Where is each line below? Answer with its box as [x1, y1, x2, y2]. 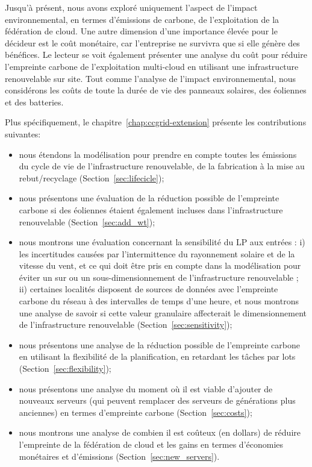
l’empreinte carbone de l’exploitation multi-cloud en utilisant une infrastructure [5, 60, 299, 72]
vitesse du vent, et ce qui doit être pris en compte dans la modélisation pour [19, 259, 301, 272]
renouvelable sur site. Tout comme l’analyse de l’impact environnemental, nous [5, 72, 296, 84]
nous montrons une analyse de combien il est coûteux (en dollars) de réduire [19, 426, 301, 439]
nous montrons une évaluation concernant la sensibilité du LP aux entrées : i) [19, 236, 305, 248]
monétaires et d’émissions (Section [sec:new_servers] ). [19, 450, 220, 462]
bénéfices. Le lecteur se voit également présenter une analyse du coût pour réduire [5, 48, 307, 61]
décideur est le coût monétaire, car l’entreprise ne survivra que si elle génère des [5, 36, 300, 49]
